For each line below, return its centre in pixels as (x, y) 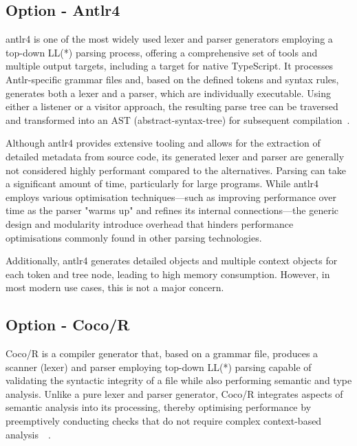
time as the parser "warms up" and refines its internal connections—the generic (172, 210)
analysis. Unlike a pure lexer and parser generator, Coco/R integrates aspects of (174, 393)
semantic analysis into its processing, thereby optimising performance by (159, 407)
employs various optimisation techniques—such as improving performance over (171, 197)
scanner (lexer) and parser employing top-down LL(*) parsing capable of (159, 367)
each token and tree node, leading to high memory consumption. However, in (168, 274)
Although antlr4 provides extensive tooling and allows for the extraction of (163, 143)
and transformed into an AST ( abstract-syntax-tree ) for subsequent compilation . (178, 119)
